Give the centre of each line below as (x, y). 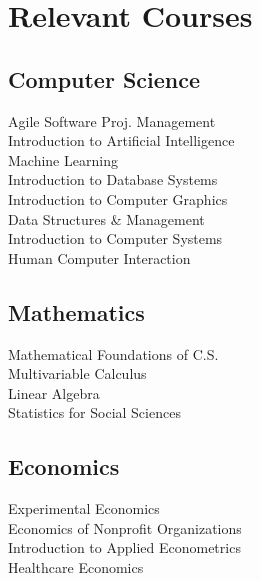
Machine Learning (63, 159)
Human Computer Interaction (99, 257)
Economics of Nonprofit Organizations (125, 527)
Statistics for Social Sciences (94, 412)
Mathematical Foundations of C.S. (113, 353)
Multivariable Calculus (77, 373)
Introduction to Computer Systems (115, 238)
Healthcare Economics (76, 566)
